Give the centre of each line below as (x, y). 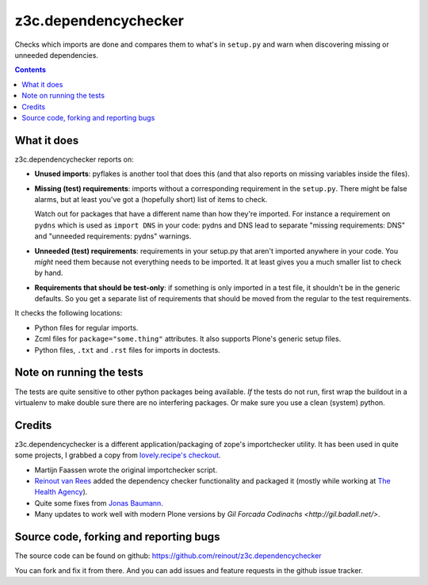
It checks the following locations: (69, 313)
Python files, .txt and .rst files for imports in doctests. (128, 350)
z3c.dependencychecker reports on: (74, 159)
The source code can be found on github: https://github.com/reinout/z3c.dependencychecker (168, 556)
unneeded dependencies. (57, 55)
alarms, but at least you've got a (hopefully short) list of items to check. (151, 199)
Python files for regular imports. (86, 327)
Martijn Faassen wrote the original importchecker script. (126, 470)
